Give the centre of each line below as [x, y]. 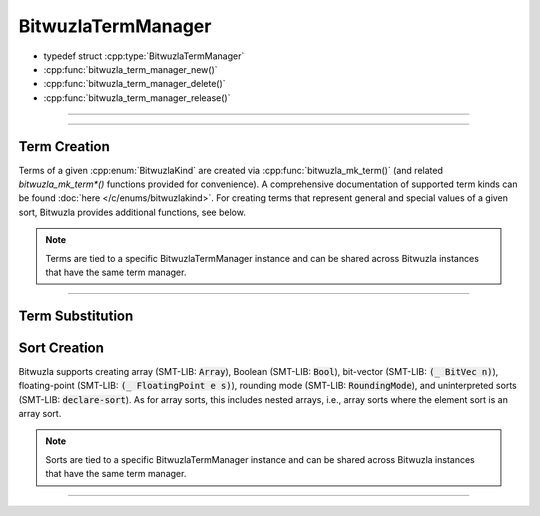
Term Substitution [76, 315]
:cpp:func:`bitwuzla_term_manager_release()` [137, 97]
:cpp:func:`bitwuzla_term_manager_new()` [131, 69]
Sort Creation [61, 347]
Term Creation [64, 146]
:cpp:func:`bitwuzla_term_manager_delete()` [134, 84]
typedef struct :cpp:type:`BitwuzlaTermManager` [144, 56]
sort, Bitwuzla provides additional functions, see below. [132, 212]
